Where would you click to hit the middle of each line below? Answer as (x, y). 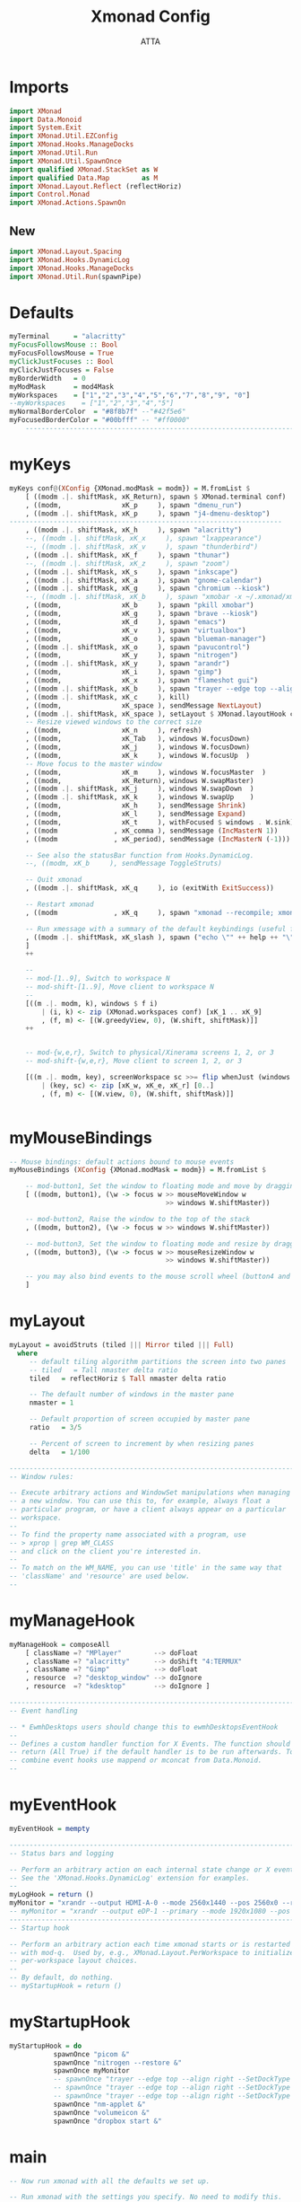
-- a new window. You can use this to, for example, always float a (140, 1502)
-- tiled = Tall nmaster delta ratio (103, 1370)
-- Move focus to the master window (94, 764)
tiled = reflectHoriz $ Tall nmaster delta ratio (128, 1378)
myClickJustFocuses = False (62, 370)
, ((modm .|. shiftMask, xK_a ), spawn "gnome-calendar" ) (144, 580)
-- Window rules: (42, 1476)
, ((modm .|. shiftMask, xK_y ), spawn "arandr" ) (128, 664)
